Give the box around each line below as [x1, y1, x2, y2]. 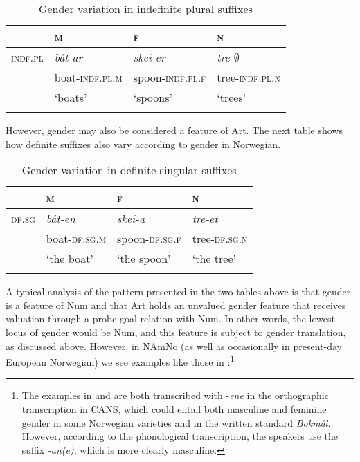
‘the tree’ [192, 250, 236, 267]
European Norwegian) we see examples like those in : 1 [6, 353, 235, 369]
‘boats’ [54, 89, 87, 105]
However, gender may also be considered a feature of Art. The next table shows [6, 123, 343, 137]
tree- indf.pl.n [217, 69, 280, 85]
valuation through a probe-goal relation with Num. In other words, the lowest [6, 311, 335, 326]
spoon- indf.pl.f [133, 69, 206, 85]
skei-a [117, 210, 145, 227]
